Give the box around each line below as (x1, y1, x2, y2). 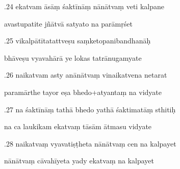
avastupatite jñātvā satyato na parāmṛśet (4, 18, 133, 29)
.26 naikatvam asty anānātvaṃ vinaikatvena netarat (4, 69, 167, 80)
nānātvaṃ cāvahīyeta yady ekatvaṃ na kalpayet (4, 155, 154, 166)
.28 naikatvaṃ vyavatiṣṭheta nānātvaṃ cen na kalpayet (4, 138, 176, 149)
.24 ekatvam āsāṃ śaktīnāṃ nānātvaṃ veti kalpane (4, 1, 164, 11)
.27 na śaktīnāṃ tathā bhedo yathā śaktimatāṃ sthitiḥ (4, 104, 176, 114)
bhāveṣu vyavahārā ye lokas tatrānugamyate (4, 52, 142, 63)
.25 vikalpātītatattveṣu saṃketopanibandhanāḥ (4, 35, 151, 46)
